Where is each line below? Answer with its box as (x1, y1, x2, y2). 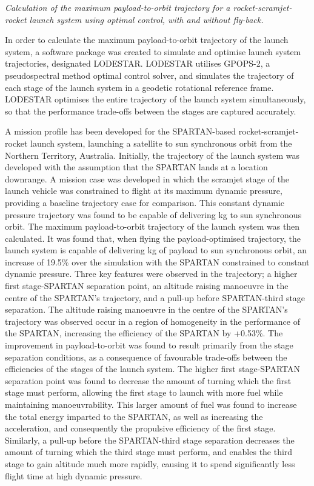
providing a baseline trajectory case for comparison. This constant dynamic (5, 196, 285, 208)
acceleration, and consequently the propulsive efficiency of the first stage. (5, 422, 276, 434)
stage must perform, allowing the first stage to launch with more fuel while (5, 386, 283, 399)
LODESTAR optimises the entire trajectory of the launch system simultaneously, (5, 93, 306, 105)
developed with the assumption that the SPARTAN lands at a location (5, 161, 268, 173)
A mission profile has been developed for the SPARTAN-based (5, 125, 236, 138)
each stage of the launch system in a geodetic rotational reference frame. (5, 81, 274, 93)
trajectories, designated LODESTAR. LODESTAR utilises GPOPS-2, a (5, 57, 270, 70)
